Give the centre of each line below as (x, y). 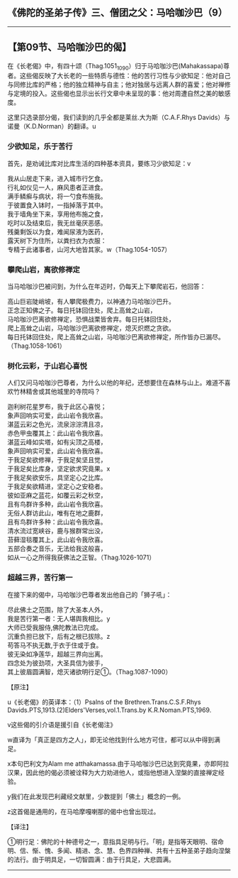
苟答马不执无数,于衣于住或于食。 (55, 645)
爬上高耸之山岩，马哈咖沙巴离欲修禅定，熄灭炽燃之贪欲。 (91, 328)
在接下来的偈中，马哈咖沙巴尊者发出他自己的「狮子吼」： (90, 594)
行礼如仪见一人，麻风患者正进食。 (57, 187)
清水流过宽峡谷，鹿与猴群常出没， (57, 531)
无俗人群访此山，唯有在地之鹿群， (57, 513)
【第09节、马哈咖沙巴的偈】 (69, 47)
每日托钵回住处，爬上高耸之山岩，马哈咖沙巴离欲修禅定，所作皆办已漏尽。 (116, 337)
